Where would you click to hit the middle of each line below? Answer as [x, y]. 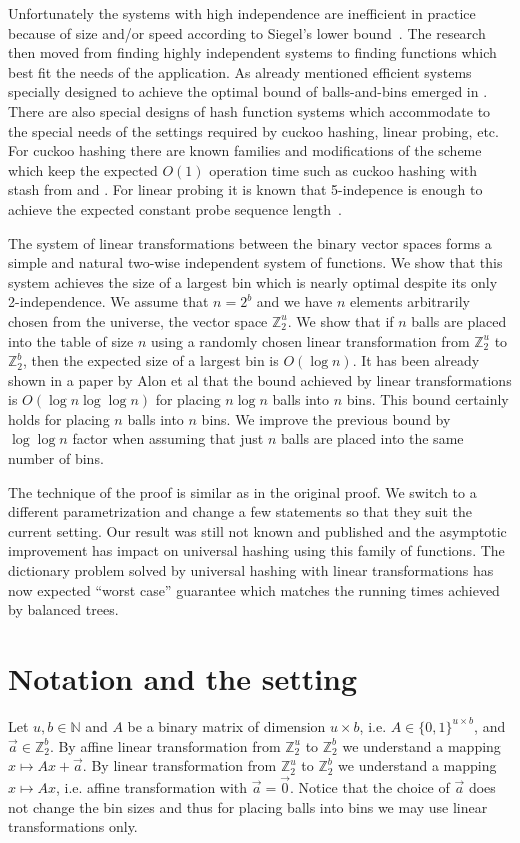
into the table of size [71, 340]
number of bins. [56, 458]
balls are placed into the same [372, 438]
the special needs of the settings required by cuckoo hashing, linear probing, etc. [253, 130]
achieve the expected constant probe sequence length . [175, 208]
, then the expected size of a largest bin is [151, 360]
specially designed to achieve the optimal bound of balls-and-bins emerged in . [248, 91]
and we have [294, 301]
